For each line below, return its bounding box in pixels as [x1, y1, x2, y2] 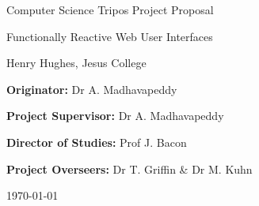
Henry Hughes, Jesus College [6, 54, 147, 71]
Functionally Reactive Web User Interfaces [6, 28, 213, 44]
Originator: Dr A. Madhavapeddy [6, 81, 177, 97]
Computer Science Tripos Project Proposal [6, 2, 214, 17]
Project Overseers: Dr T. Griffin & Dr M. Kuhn [6, 160, 253, 177]
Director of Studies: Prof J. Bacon [6, 133, 187, 150]
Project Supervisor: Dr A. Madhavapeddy [6, 107, 224, 124]
